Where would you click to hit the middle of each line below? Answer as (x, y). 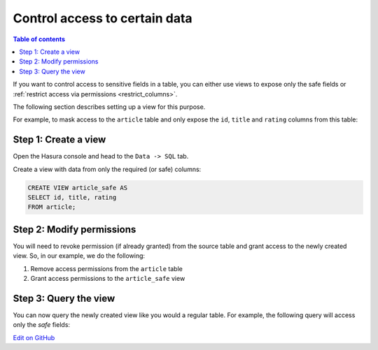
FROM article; (52, 207)
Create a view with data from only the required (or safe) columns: (107, 169)
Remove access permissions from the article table (107, 268)
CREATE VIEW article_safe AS (78, 188)
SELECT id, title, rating (72, 197)
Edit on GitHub (34, 337)
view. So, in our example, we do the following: (79, 256)
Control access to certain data (103, 18)
